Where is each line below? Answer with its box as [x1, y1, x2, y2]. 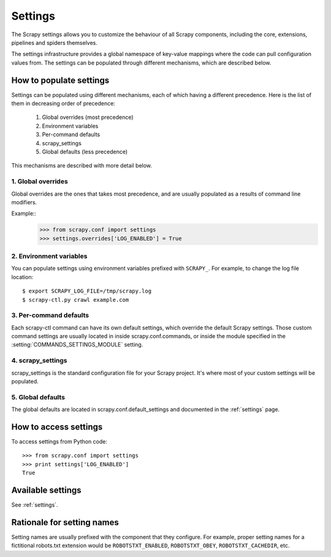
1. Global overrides [11, 177, 69, 186]
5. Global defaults [11, 393, 66, 401]
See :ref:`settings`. [11, 501, 58, 509]
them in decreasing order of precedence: [11, 100, 116, 107]
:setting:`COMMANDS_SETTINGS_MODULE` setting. [11, 341, 143, 348]
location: [11, 273, 34, 280]
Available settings [11, 485, 82, 496]
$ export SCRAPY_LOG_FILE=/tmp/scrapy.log [22, 288, 152, 294]
